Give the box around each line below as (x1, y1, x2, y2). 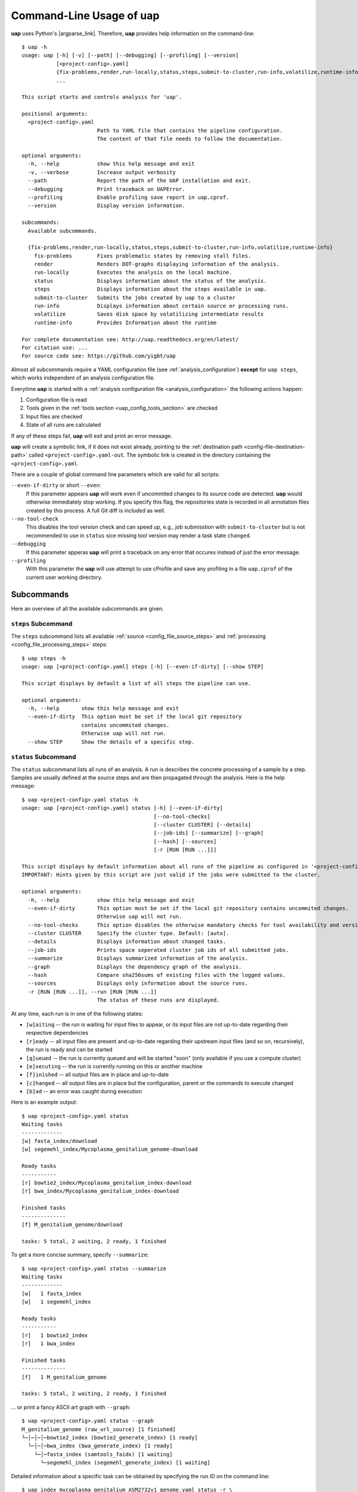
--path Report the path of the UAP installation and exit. (27, 177, 252, 184)
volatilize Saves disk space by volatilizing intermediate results (33, 311, 264, 317)
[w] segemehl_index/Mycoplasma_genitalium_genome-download (21, 1146, 198, 1153)
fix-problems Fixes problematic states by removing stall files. (33, 252, 252, 259)
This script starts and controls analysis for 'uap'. (21, 94, 182, 101)
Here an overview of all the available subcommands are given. (11, 605, 164, 612)
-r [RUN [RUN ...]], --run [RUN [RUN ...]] (27, 988, 158, 995)
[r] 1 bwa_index (21, 1340, 76, 1347)
